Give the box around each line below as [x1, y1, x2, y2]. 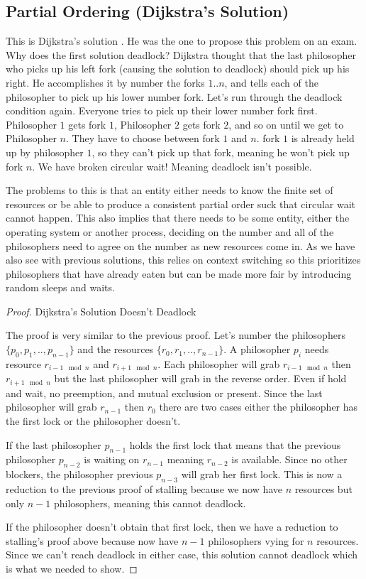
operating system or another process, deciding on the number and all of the [6, 224, 334, 239]
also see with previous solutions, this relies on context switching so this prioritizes [6, 252, 361, 267]
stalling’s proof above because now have [6, 533, 179, 548]
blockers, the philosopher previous [6, 467, 153, 482]
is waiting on [84, 452, 140, 467]
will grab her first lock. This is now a [181, 467, 343, 482]
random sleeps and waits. [6, 280, 115, 295]
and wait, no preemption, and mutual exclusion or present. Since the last [6, 385, 323, 400]
